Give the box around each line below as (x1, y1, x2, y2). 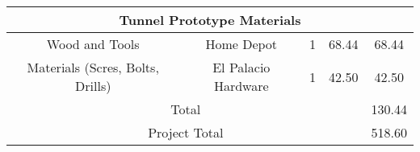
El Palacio (212, 58, 271, 76)
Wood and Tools (46, 35, 140, 53)
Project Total (148, 123, 224, 142)
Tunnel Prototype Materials (119, 10, 301, 29)
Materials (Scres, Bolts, (27, 58, 159, 76)
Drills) (75, 76, 111, 95)
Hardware (213, 76, 269, 95)
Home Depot (205, 35, 278, 53)
